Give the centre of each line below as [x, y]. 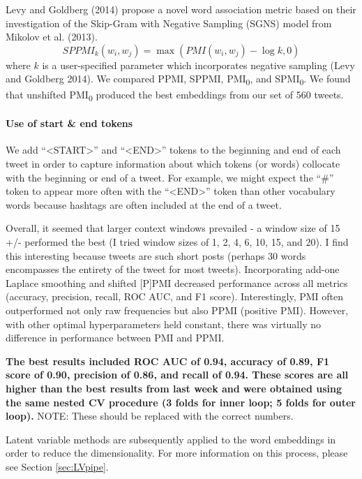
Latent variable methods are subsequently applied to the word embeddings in [171, 439]
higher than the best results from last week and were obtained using [174, 388]
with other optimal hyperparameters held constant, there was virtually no [163, 324]
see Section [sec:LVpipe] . [57, 466]
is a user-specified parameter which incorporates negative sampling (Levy [198, 65]
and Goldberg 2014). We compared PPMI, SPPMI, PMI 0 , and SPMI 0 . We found [178, 80]
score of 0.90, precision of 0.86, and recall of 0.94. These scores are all [177, 375]
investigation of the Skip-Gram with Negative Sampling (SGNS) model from [169, 23]
